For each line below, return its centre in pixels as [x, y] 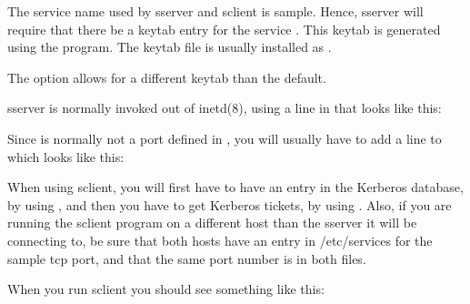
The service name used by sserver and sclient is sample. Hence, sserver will [215, 11]
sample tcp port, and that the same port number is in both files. [187, 258]
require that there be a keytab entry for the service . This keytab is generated [224, 29]
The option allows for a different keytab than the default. [167, 77]
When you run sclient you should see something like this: [166, 289]
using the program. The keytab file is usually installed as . [170, 47]
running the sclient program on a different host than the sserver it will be [212, 223]
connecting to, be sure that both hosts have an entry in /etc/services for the [220, 240]
